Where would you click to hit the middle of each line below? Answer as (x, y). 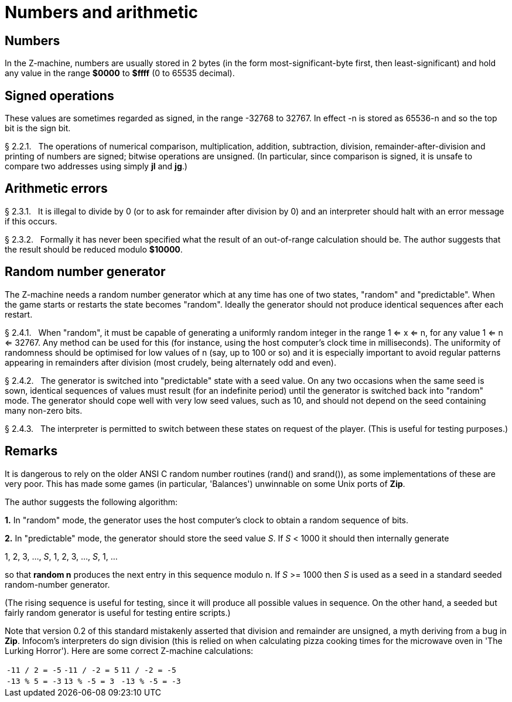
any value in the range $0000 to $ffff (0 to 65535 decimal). (120, 73)
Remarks (31, 451)
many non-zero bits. (44, 410)
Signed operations (59, 96)
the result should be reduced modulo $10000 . (94, 249)
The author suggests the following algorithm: (91, 502)
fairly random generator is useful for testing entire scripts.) (118, 612)
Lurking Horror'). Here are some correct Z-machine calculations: (129, 650)
